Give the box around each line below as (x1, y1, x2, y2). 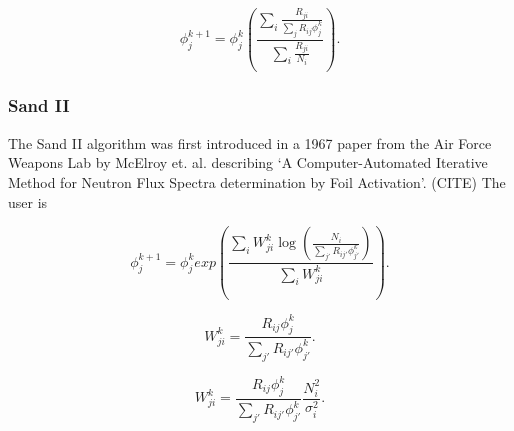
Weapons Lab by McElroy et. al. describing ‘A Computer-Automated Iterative (8, 152, 488, 173)
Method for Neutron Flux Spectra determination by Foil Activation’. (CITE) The (8, 171, 506, 192)
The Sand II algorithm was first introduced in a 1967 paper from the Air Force (8, 132, 492, 153)
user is (8, 191, 48, 212)
